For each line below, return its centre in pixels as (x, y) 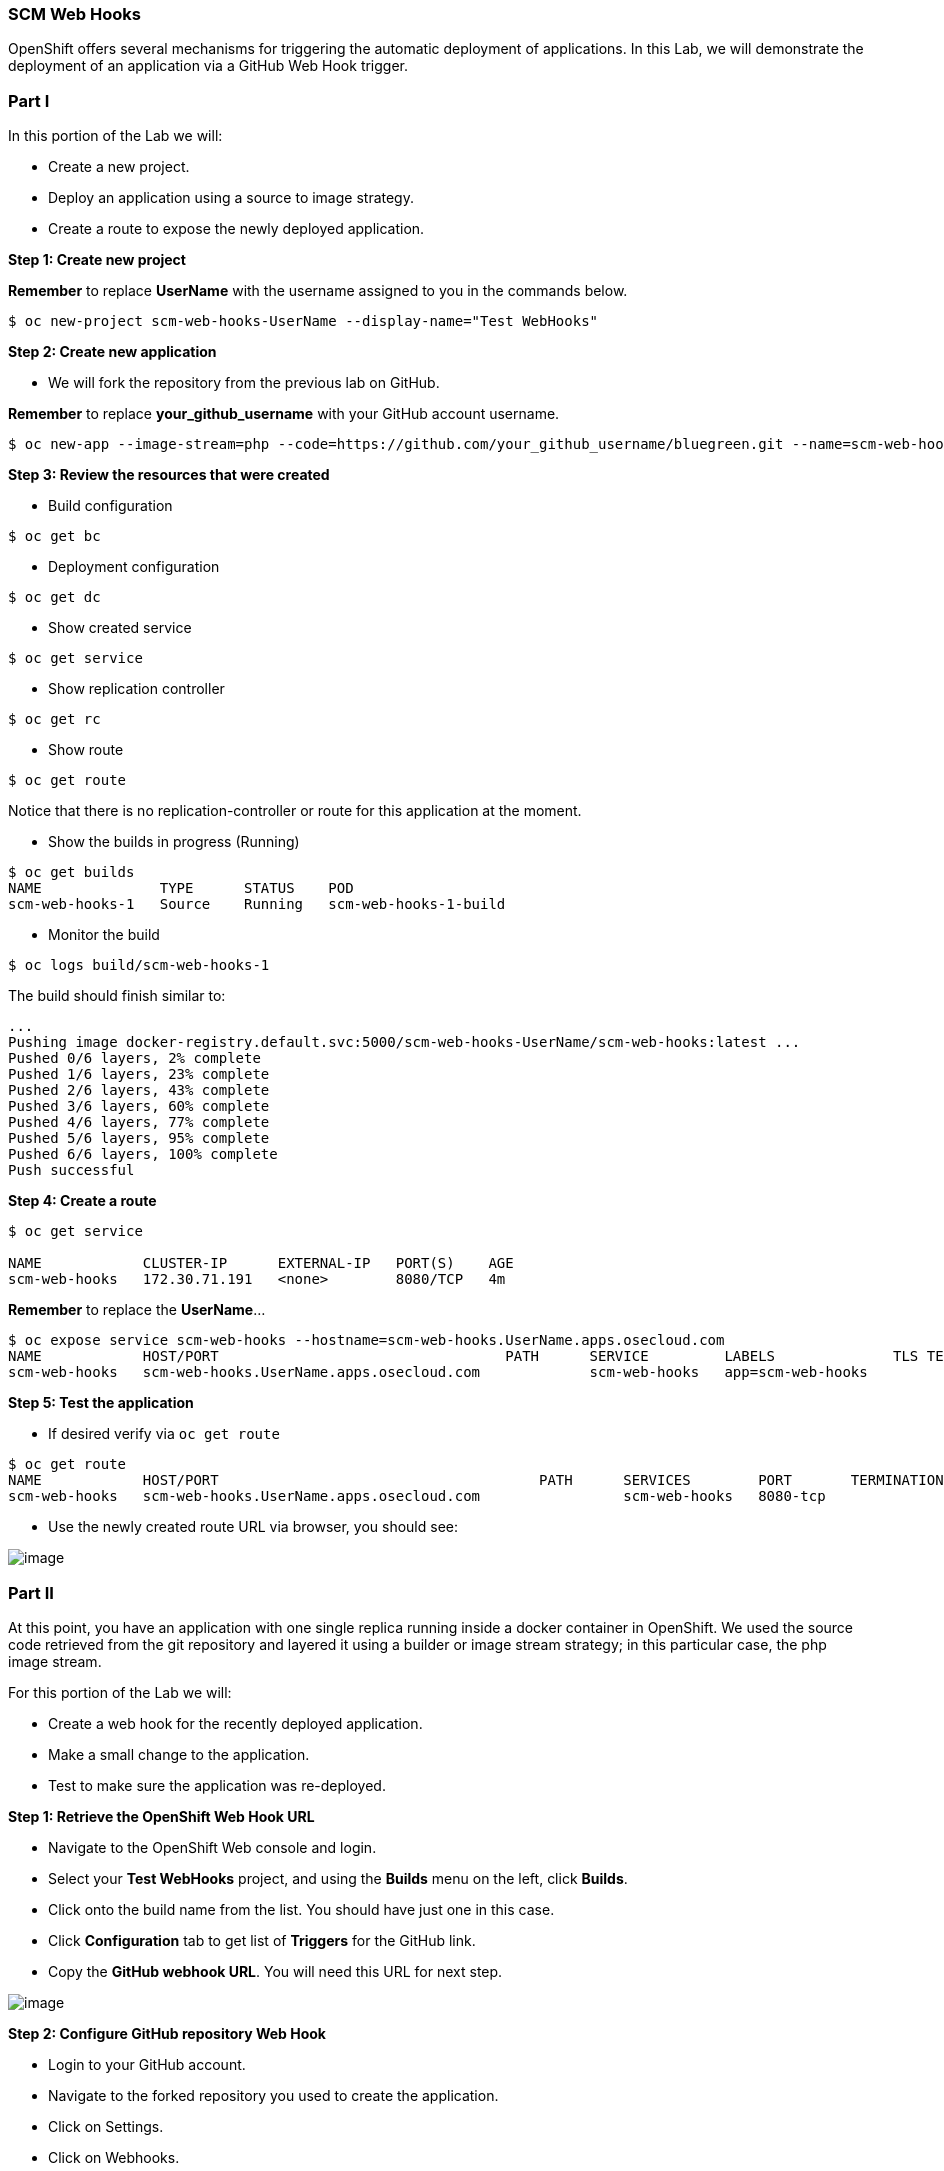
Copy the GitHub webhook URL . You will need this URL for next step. (275, 1971)
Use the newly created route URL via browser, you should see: (253, 1527)
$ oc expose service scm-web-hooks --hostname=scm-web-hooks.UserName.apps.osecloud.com (366, 1340)
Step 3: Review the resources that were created (169, 475)
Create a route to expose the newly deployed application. (236, 229)
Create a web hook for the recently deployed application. (235, 1723)
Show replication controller (136, 689)
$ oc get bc (54, 536)
